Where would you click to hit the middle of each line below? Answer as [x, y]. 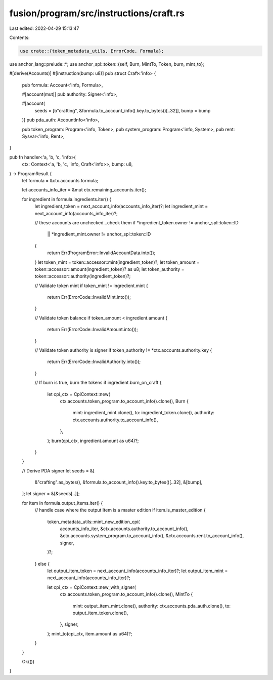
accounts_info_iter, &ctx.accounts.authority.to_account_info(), [124, 529]
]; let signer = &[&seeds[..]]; [51, 494]
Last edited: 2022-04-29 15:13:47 [44, 28]
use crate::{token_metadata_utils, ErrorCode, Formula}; [92, 51]
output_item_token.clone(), [100, 613]
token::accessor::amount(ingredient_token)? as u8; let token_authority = [109, 269]
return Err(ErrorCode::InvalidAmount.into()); [93, 330]
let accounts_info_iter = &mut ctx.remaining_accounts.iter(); [84, 190]
